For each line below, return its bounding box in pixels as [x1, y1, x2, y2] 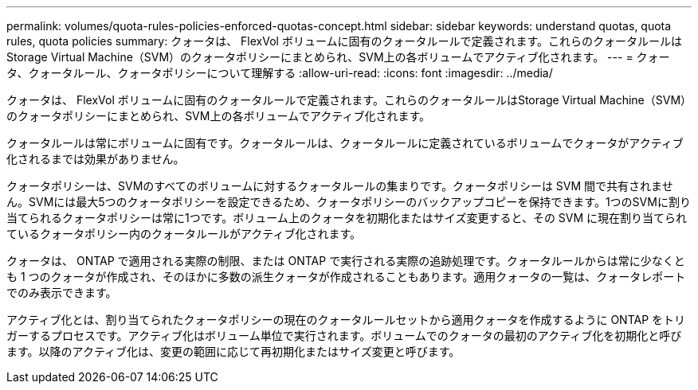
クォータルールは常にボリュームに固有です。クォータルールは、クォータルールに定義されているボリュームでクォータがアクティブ [6, 136, 684, 150]
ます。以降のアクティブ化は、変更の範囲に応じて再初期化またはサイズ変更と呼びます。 [6, 345, 461, 358]
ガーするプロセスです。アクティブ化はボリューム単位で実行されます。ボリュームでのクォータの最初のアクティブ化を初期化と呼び [6, 329, 682, 342]
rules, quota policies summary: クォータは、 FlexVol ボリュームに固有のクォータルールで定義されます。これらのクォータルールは [6, 34, 683, 48]
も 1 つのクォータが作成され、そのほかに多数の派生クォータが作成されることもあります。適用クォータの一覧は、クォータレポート [6, 270, 686, 283]
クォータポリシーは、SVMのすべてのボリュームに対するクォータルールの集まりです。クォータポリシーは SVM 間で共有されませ [6, 179, 673, 193]
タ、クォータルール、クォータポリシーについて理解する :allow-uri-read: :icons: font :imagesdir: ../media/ [6, 66, 553, 80]
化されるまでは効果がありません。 [6, 152, 185, 166]
